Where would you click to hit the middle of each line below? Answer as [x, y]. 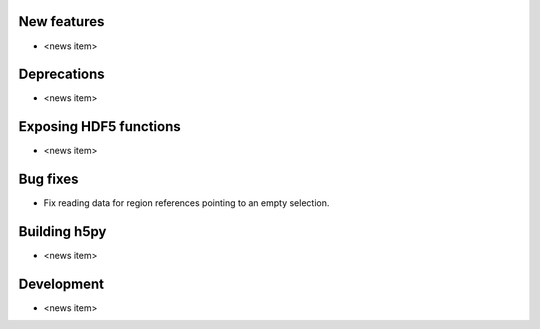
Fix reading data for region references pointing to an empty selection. [186, 203]
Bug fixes [48, 179]
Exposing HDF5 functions [99, 126]
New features [61, 21]
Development [61, 283]
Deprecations [61, 74]
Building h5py [62, 231]
